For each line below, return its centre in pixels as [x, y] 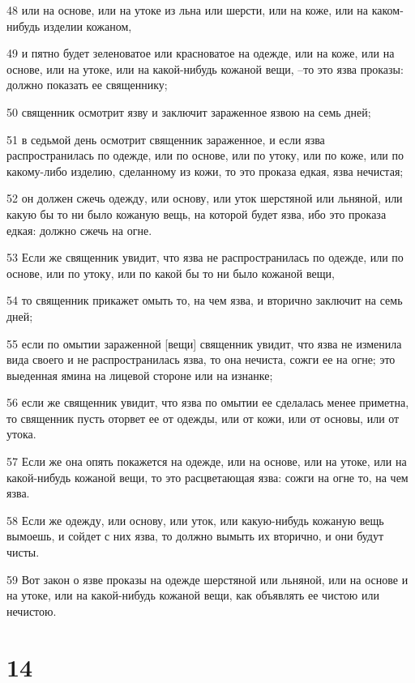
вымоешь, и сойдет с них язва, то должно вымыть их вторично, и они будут [195, 536]
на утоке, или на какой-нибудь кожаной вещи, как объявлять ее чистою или [193, 595]
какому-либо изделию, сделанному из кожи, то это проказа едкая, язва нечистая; [205, 171]
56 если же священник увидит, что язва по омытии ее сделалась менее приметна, [208, 402]
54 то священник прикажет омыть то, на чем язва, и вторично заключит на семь [205, 300]
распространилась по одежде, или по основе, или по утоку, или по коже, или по [205, 155]
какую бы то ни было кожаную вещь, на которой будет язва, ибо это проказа [197, 213]
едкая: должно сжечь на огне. [79, 230]
